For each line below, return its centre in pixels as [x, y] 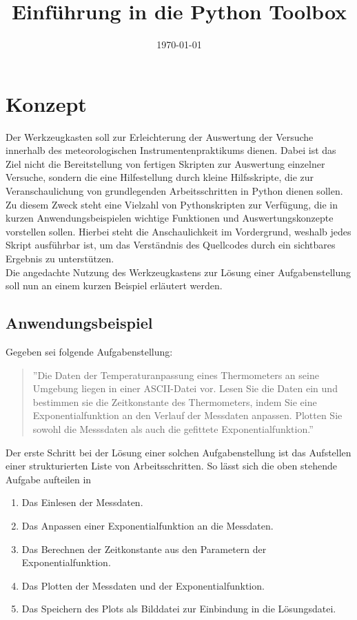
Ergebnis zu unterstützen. [60, 258]
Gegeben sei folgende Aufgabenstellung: [89, 351]
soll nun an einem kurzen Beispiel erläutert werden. [114, 285]
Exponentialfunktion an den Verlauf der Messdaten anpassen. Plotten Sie [187, 415]
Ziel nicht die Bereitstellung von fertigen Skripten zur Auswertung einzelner [165, 163]
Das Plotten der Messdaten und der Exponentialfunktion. [143, 585]
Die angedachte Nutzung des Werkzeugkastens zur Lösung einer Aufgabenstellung [178, 272]
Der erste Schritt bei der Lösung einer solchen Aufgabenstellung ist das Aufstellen [178, 452]
